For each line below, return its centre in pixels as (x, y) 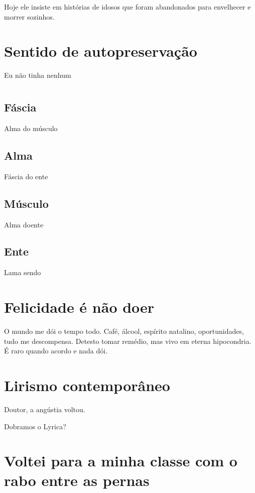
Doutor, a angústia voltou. (45, 409)
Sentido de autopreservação (101, 51)
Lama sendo (23, 272)
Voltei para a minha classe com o (121, 461)
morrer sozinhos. (29, 16)
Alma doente (24, 224)
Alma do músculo (31, 128)
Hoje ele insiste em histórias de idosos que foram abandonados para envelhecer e (127, 7)
